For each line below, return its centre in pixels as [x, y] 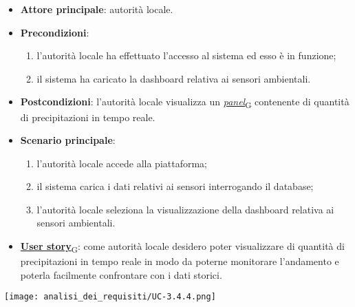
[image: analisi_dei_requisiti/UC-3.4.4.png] [110, 297]
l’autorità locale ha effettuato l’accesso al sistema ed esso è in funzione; [186, 55]
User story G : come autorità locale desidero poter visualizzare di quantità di [182, 247]
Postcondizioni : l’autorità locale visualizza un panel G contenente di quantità [185, 103]
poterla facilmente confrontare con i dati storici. [121, 274]
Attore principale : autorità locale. [97, 9]
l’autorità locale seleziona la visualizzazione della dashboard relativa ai [185, 209]
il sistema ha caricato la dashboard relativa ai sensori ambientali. [174, 78]
